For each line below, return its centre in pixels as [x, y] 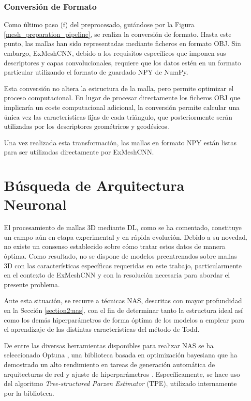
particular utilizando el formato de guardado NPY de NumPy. [96, 72]
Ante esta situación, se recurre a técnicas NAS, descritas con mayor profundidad [123, 301]
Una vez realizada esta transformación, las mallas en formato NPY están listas [120, 142]
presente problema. [32, 284]
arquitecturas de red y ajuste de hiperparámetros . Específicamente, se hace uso [122, 374]
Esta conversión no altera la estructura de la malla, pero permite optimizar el [119, 88]
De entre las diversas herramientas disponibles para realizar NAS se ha [109, 345]
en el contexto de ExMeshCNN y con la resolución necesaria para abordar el [117, 275]
